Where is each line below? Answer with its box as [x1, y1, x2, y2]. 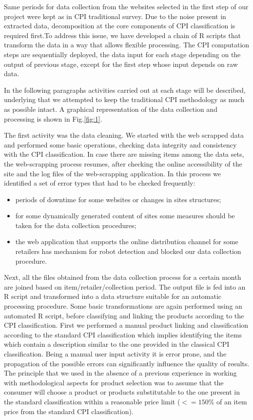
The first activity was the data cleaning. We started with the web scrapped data [4, 130, 244, 140]
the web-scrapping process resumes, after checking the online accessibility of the [4, 158, 242, 168]
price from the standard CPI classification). [4, 406, 134, 416]
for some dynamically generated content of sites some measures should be [15, 210, 235, 221]
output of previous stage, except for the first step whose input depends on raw [4, 59, 238, 69]
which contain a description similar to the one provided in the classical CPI [4, 339, 230, 349]
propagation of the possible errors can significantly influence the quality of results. [4, 358, 250, 368]
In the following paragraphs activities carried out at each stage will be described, [4, 84, 246, 95]
